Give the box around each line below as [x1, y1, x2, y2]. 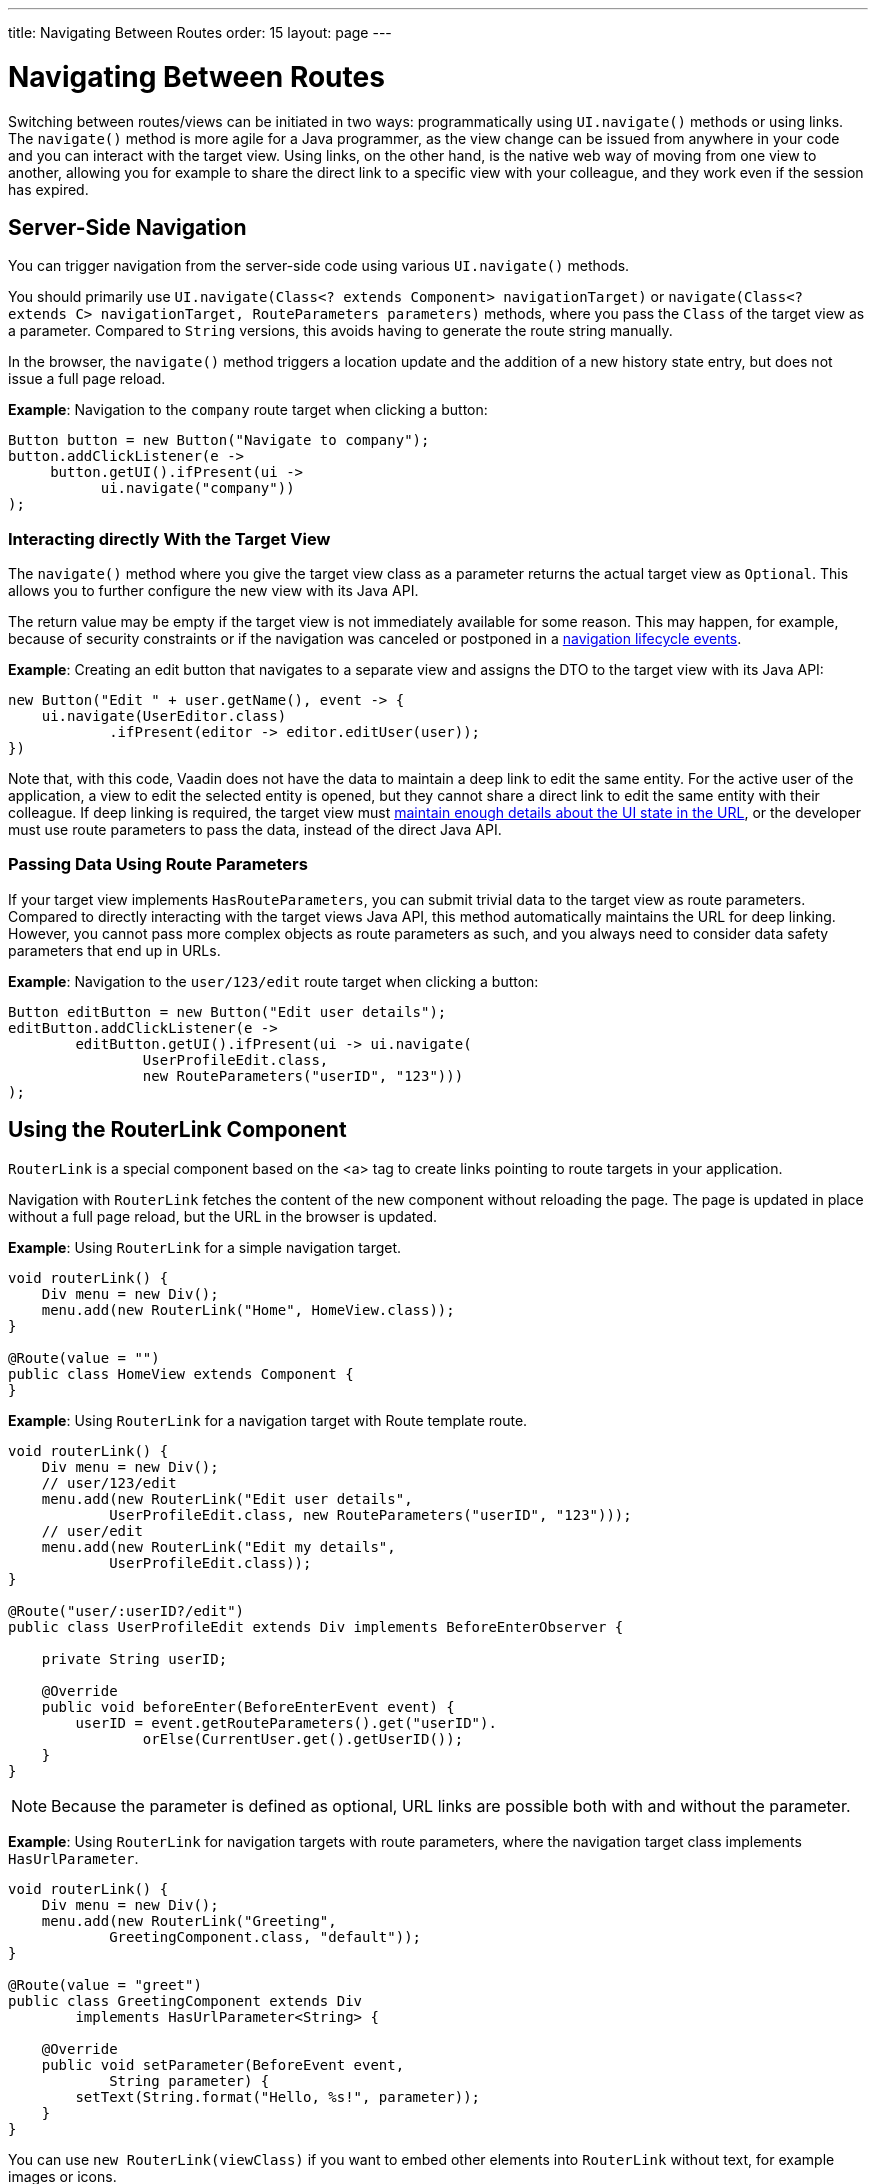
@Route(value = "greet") [8, 1976, 202, 1993]
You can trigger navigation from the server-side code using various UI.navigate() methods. [8, 257, 630, 275]
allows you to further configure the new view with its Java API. [8, 582, 419, 600]
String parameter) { [109, 2072, 270, 2089]
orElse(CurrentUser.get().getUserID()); [142, 1730, 464, 1747]
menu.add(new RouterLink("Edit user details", [41, 1490, 413, 1507]
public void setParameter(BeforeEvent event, [41, 2056, 405, 2073]
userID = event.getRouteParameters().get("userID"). [75, 1714, 497, 1731]
